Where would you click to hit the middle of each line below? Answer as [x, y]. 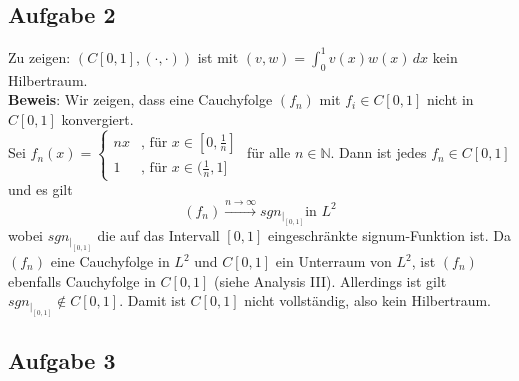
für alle [268, 152]
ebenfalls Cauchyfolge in [82, 280]
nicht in [450, 99]
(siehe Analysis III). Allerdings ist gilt [330, 280]
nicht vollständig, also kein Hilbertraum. [367, 300]
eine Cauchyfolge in [110, 261]
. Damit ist [152, 300]
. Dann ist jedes [378, 152]
